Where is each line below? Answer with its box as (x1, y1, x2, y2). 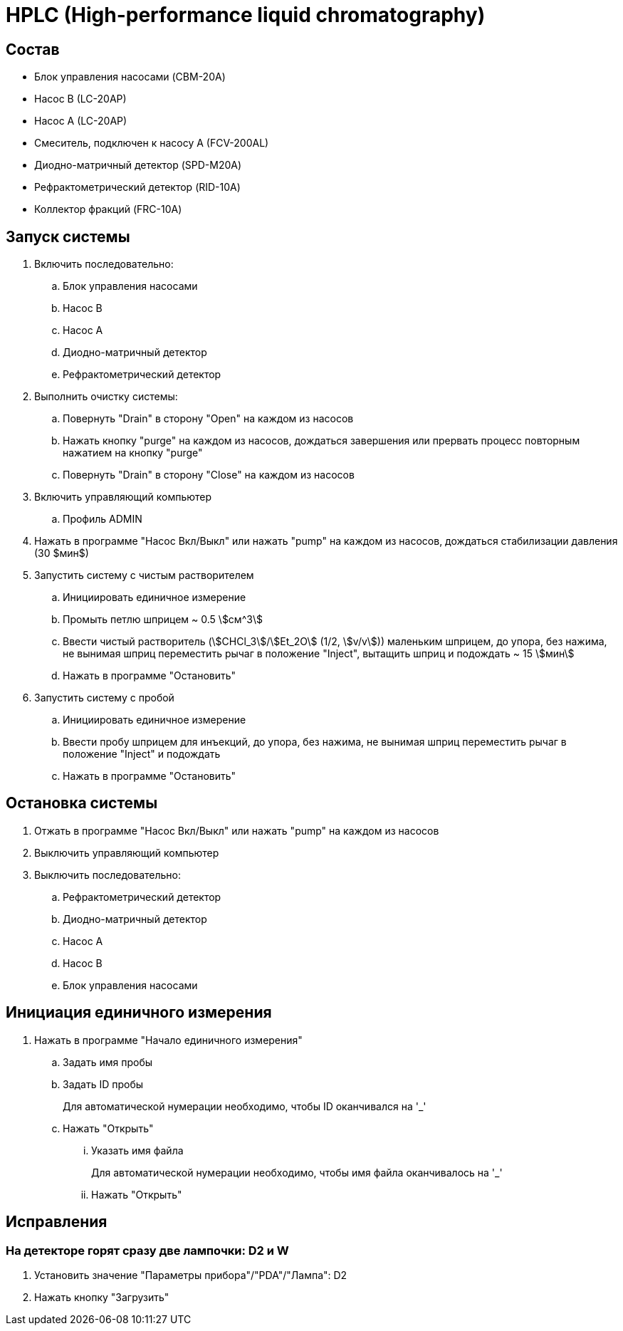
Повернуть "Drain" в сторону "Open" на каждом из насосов (63, 412, 354, 425)
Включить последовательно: (34, 258, 174, 271)
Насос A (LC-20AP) (34, 115, 127, 127)
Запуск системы (6, 227, 130, 246)
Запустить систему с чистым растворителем (34, 569, 254, 582)
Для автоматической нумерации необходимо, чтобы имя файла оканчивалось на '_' (91, 1166, 503, 1179)
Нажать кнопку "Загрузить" (34, 1290, 169, 1303)
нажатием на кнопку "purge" (63, 447, 203, 459)
